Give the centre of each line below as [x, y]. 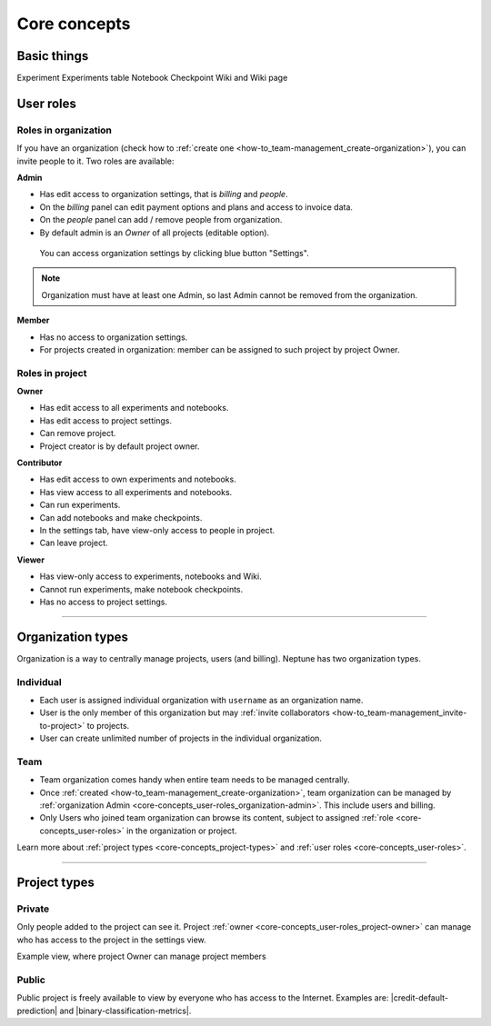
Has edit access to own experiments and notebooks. [138, 479]
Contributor [40, 463]
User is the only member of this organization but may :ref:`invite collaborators [185, 712]
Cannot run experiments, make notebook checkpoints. [141, 589]
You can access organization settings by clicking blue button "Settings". [174, 253]
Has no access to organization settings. [114, 337]
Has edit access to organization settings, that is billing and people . [164, 194]
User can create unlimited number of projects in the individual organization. [181, 738]
